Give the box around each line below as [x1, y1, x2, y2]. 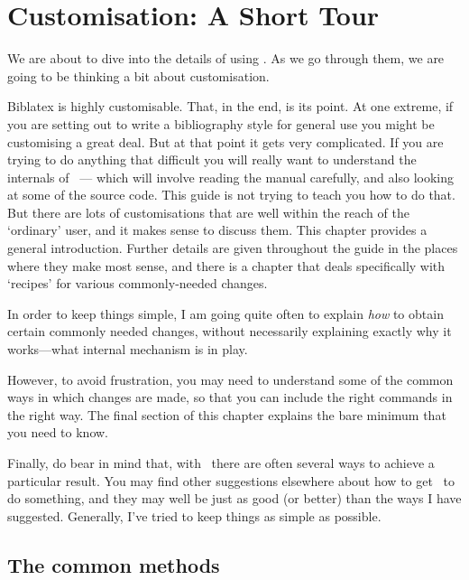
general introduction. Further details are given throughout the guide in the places [7, 239, 458, 257]
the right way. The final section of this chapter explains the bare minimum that [7, 405, 446, 424]
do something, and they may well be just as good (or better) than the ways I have [7, 489, 462, 508]
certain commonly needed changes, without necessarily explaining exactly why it [7, 322, 452, 341]
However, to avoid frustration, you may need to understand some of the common [7, 370, 454, 388]
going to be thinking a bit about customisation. [7, 66, 270, 85]
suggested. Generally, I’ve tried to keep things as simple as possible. [7, 506, 382, 525]
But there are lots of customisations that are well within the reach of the [7, 202, 409, 221]
